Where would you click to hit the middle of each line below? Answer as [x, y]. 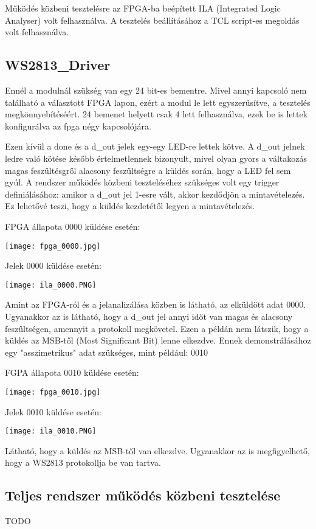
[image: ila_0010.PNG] [51, 431]
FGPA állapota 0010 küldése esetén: [72, 372]
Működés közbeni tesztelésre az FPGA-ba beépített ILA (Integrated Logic [143, 8]
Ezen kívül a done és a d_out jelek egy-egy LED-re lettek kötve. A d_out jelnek [155, 146]
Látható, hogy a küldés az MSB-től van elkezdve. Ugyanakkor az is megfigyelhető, [157, 450]
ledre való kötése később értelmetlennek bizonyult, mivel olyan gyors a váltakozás [156, 158]
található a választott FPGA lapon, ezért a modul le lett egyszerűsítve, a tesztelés [158, 102]
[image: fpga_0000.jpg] [53, 246]
